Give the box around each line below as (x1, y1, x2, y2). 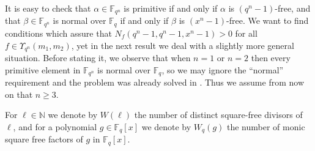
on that (5, 87, 33, 100)
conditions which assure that (5, 26, 112, 39)
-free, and (275, 2, 311, 14)
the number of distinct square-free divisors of (134, 108, 303, 121)
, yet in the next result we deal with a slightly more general (71, 39, 294, 51)
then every (251, 51, 291, 64)
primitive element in (5, 63, 81, 76)
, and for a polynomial (13, 120, 97, 133)
